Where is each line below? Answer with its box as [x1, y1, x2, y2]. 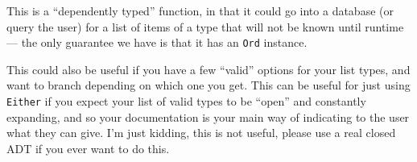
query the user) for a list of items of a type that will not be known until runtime [6, 18, 404, 35]
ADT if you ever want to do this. [6, 139, 170, 156]
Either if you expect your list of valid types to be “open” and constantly [6, 93, 366, 110]
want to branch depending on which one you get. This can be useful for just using [6, 77, 411, 93]
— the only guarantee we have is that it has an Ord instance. [6, 34, 308, 51]
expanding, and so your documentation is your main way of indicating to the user [6, 108, 410, 125]
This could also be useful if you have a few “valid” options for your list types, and [6, 60, 411, 77]
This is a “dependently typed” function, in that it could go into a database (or [6, 2, 394, 19]
